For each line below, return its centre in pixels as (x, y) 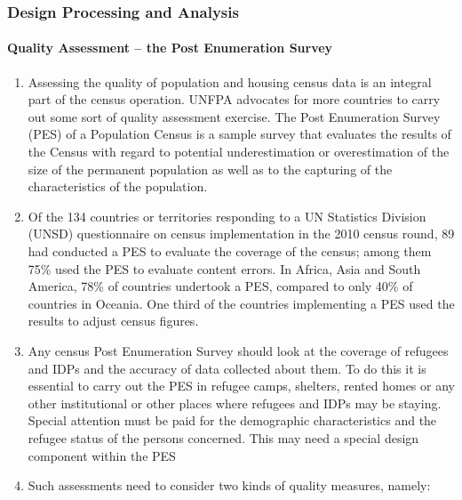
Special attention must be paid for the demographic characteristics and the (232, 420)
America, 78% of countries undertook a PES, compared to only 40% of (220, 286)
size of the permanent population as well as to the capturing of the (210, 169)
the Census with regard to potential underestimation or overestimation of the (239, 152)
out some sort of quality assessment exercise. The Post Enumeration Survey (234, 116)
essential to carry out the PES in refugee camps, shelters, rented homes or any (241, 386)
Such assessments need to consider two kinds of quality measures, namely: (229, 485)
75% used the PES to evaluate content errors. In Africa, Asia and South (224, 268)
